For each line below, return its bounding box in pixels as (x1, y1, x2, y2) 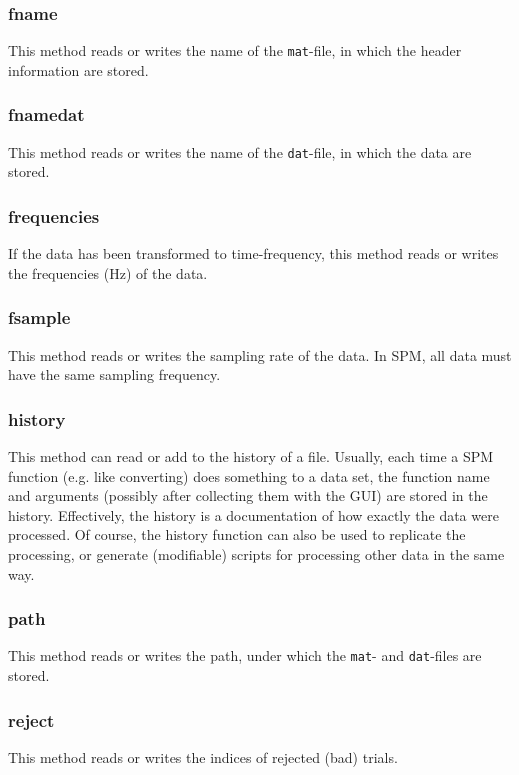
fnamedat (8, 102, 85, 127)
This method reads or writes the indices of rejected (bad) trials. (8, 746, 398, 767)
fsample (8, 305, 71, 330)
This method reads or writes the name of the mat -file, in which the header (8, 40, 462, 61)
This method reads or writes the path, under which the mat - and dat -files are (8, 645, 482, 666)
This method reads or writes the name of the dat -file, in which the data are (8, 141, 472, 162)
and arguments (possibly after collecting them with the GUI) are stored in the (8, 485, 488, 506)
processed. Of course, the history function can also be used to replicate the (8, 524, 466, 545)
